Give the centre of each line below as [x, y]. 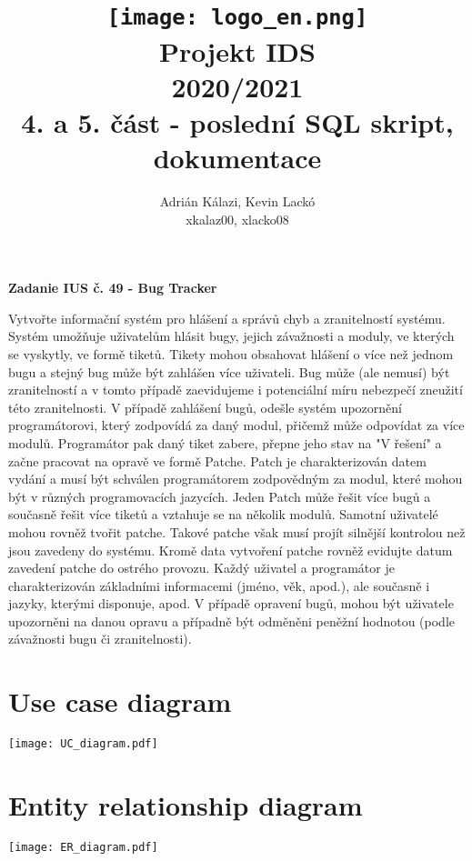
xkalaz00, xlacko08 [237, 219]
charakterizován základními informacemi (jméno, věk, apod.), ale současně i [219, 585]
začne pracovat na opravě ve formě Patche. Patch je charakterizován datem [217, 461]
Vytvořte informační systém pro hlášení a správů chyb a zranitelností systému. [227, 318]
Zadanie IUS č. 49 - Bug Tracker [113, 288]
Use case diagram [120, 701]
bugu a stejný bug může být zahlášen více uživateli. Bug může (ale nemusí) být [229, 371]
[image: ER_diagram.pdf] [83, 847]
